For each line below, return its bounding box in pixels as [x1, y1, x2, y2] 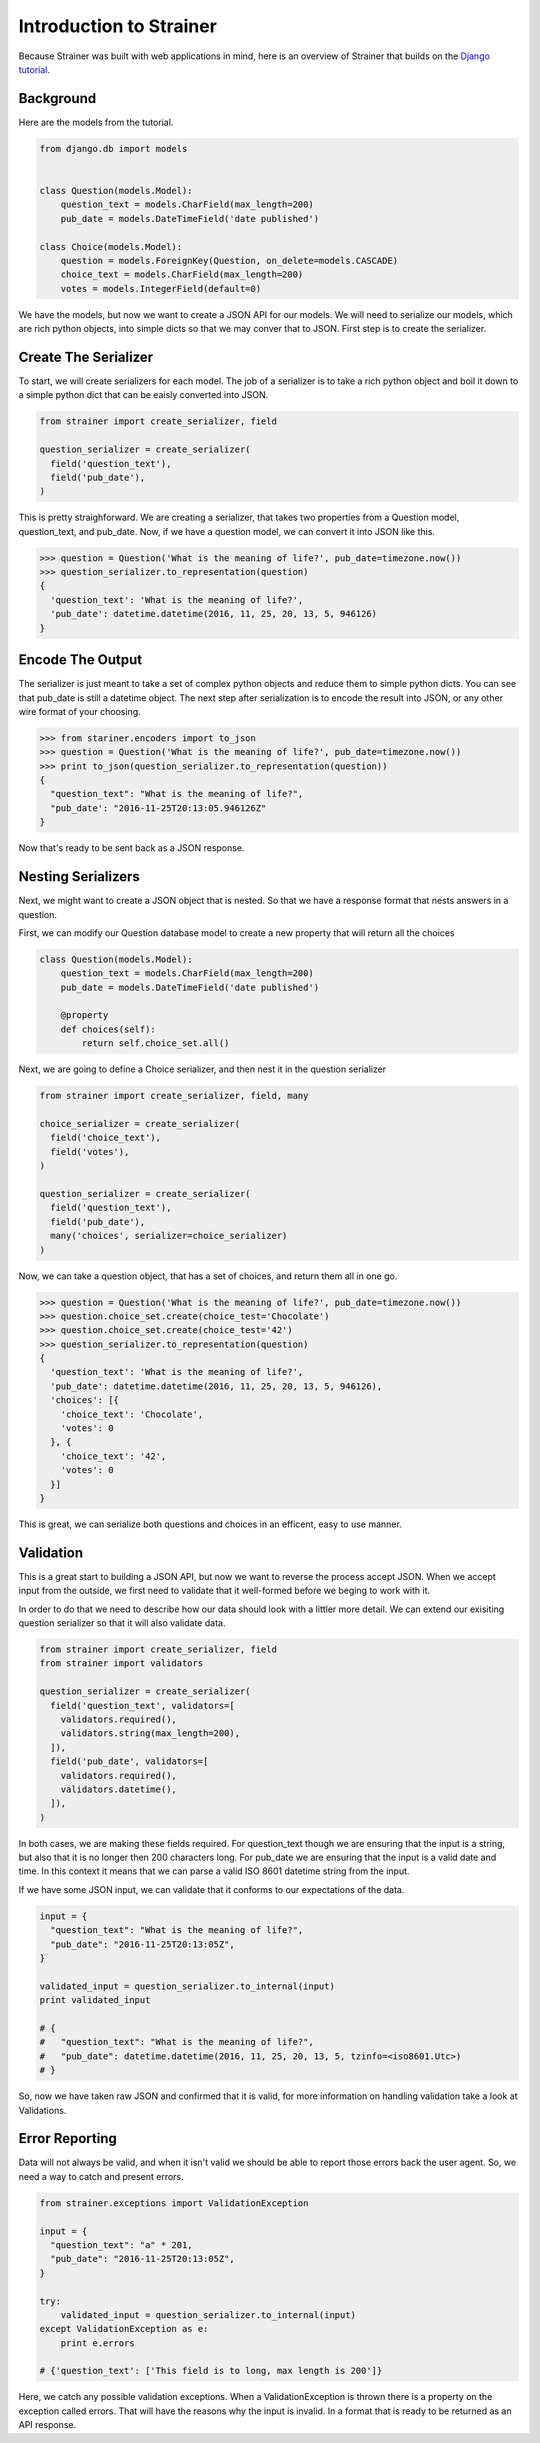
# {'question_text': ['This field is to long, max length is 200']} [39, 2365, 383, 2377]
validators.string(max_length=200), [60, 1728, 240, 1739]
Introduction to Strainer [18, 15, 217, 37]
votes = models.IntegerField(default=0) [60, 283, 262, 294]
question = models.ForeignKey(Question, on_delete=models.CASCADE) [60, 255, 399, 266]
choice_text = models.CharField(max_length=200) [60, 269, 304, 280]
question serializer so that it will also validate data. [18, 1617, 226, 1629]
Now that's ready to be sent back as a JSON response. [18, 842, 245, 854]
